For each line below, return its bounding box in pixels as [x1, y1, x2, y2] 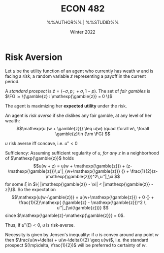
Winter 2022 [70, 29, 96, 35]
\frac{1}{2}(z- [130, 168, 158, 174]
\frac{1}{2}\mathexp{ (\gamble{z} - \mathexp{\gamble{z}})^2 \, [19, 199, 147, 205]
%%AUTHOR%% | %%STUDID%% [46, 19, 119, 25]
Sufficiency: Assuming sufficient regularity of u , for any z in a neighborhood [5, 150, 159, 156]
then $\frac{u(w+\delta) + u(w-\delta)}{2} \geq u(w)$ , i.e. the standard [5, 237, 149, 243]
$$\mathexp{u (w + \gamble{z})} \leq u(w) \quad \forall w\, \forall [16, 125, 149, 131]
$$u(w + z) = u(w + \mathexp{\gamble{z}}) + [33, 163, 126, 169]
